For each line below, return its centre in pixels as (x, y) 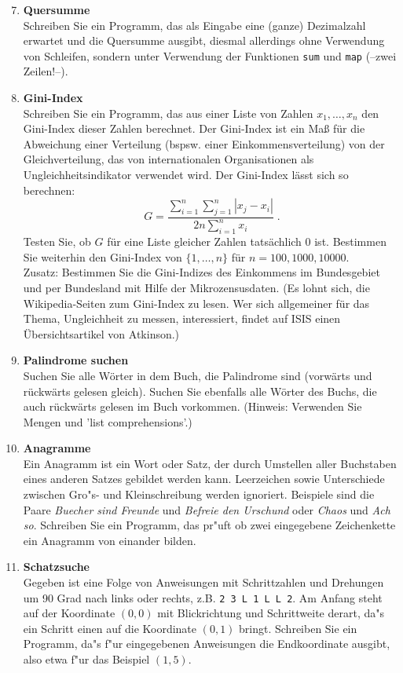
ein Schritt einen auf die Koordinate (110, 628)
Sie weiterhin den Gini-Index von (103, 256)
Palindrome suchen (76, 360)
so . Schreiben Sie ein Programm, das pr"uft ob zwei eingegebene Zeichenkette (209, 525)
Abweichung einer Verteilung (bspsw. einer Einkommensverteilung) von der (204, 143)
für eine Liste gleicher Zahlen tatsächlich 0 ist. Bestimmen (247, 241)
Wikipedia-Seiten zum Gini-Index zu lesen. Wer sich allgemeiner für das (196, 303)
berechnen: (49, 190)
